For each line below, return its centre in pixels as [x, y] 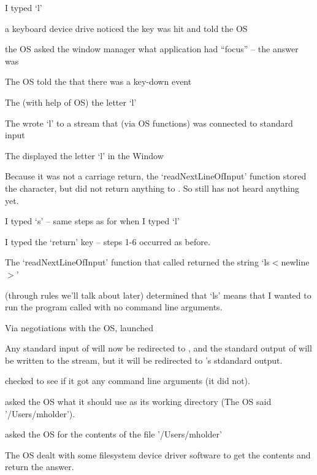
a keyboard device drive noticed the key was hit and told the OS [126, 28]
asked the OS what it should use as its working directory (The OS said [138, 402]
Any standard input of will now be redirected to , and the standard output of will [158, 348]
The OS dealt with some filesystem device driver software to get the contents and [158, 454]
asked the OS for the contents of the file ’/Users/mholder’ [113, 434]
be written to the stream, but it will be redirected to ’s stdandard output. [144, 360]
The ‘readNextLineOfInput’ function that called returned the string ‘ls [137, 262]
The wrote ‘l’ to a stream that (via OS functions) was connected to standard [149, 123]
